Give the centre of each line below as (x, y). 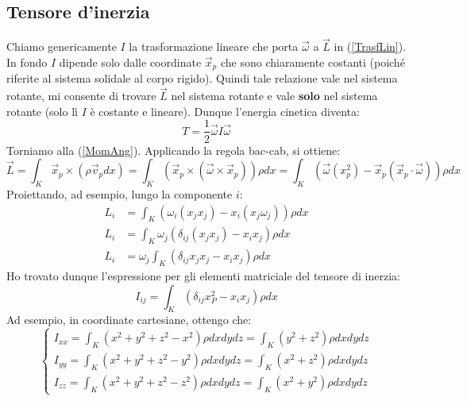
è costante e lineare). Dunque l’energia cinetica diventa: (225, 111)
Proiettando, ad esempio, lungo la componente (120, 193)
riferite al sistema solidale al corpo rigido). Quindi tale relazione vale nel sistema (202, 78)
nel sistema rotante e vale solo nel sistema (274, 96)
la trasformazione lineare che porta (214, 46)
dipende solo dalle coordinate (130, 62)
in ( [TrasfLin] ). (370, 46)
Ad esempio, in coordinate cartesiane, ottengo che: (129, 320)
